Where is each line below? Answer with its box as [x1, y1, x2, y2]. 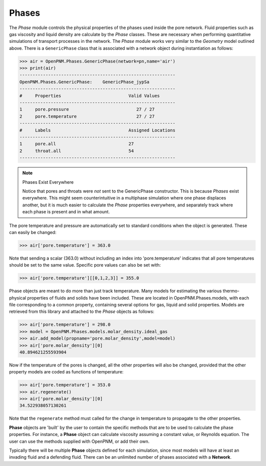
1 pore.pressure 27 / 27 [19, 106, 155, 112]
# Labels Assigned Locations [19, 127, 176, 133]
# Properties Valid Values [19, 93, 160, 99]
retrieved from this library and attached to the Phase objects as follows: [9, 308, 155, 315]
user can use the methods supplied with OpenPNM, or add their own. [9, 438, 150, 444]
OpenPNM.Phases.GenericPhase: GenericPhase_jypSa [19, 79, 150, 85]
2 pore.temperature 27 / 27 [19, 113, 155, 119]
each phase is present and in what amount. [22, 209, 110, 215]
